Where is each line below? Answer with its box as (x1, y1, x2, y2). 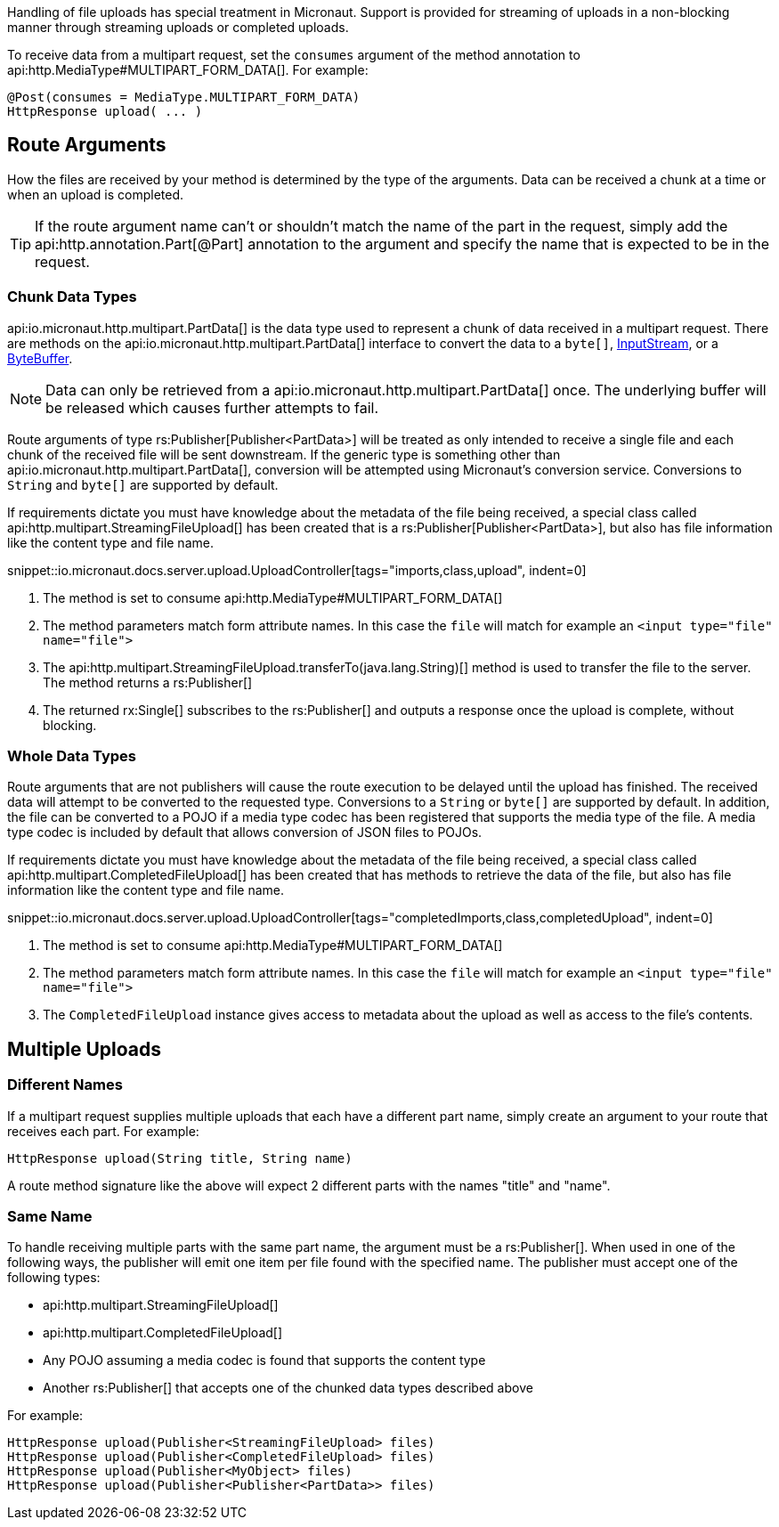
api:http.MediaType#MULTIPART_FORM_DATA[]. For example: (7, 62, 369, 77)
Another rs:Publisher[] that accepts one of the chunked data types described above (43, 1380, 533, 1396)
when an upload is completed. (7, 186, 184, 202)
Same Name (7, 1206, 93, 1225)
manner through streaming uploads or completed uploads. (7, 20, 349, 35)
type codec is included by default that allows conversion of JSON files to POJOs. (7, 824, 483, 841)
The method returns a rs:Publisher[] (43, 674, 253, 690)
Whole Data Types (7, 746, 136, 765)
